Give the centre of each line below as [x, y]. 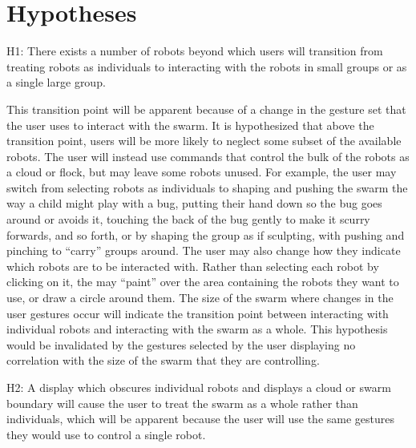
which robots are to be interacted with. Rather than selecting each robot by [193, 266]
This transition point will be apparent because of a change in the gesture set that [206, 109]
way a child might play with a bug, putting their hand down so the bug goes [194, 203]
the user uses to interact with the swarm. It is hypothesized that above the [190, 125]
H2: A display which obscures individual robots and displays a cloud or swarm [199, 387]
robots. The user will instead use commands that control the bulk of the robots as [208, 156]
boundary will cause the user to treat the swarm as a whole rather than [182, 403]
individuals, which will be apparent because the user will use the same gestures [201, 419]
